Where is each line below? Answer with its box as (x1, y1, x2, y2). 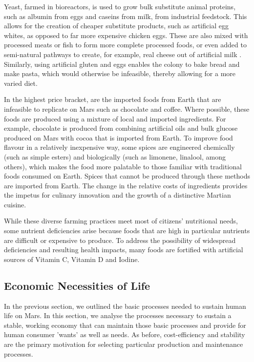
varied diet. (4, 78, 38, 88)
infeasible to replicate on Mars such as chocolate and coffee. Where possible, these (4, 103, 250, 114)
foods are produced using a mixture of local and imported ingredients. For (4, 113, 226, 123)
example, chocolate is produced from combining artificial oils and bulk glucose (4, 123, 238, 133)
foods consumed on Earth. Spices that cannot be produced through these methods (4, 171, 250, 181)
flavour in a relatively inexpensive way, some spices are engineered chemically (4, 142, 235, 152)
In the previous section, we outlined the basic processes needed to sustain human (4, 301, 246, 311)
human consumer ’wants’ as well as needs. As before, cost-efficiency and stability (4, 329, 245, 340)
